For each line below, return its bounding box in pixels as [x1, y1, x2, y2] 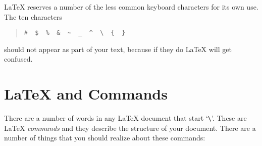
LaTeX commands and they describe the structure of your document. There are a [4, 122, 256, 133]
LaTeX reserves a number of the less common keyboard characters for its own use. [4, 2, 258, 12]
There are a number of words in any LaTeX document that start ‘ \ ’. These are [4, 113, 247, 123]
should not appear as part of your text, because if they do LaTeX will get [4, 43, 232, 54]
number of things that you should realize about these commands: [4, 132, 205, 143]
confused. [4, 54, 33, 64]
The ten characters [4, 11, 62, 22]
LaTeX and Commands [4, 83, 168, 104]
